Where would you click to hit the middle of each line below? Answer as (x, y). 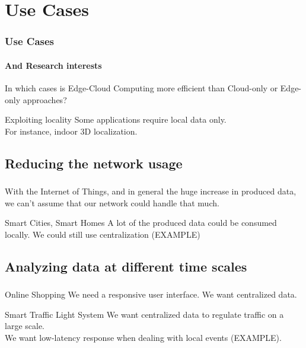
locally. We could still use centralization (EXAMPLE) (103, 234)
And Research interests (53, 65)
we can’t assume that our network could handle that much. (112, 202)
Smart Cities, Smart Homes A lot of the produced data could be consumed (141, 223)
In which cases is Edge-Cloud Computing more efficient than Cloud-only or (141, 88)
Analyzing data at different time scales (126, 266)
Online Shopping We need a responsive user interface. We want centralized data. (151, 294)
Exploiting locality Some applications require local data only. (116, 119)
